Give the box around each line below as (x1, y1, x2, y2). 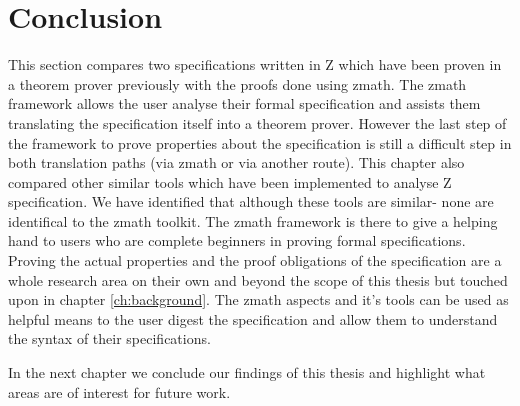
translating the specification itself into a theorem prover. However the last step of (8, 112, 507, 133)
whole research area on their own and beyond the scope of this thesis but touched (8, 269, 508, 290)
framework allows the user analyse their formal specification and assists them (8, 93, 481, 114)
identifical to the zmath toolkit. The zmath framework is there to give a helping (8, 210, 498, 231)
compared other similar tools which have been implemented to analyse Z (8, 171, 452, 192)
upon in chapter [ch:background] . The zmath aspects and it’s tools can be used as (8, 289, 509, 310)
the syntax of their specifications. (8, 328, 211, 349)
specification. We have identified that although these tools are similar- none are (8, 191, 494, 212)
